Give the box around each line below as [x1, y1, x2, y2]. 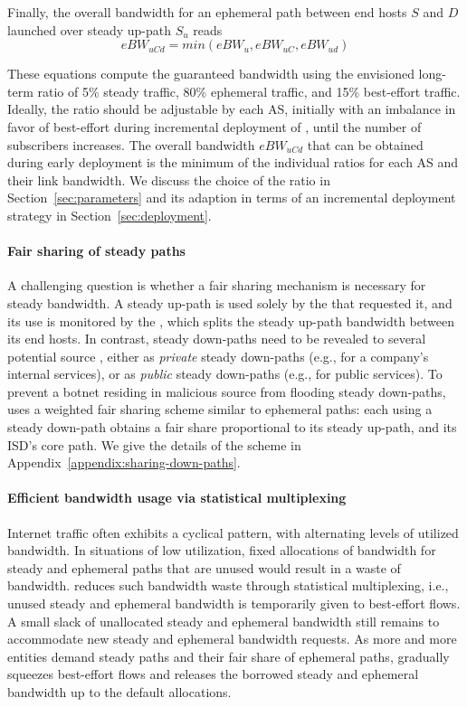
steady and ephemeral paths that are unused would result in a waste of [7, 558, 401, 577]
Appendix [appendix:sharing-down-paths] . [7, 453, 241, 472]
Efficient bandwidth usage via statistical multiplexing [7, 488, 347, 507]
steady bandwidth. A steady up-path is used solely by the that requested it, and [7, 293, 453, 312]
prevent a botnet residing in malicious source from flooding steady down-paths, [7, 382, 446, 401]
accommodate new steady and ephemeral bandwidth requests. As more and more [7, 629, 457, 648]
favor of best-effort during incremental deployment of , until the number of [7, 117, 422, 136]
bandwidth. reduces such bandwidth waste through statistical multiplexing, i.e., [7, 576, 449, 595]
